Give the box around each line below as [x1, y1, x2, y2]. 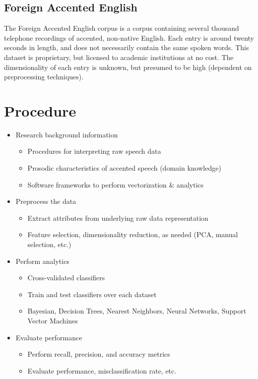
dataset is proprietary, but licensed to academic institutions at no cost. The [4, 52, 234, 62]
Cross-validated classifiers [27, 272, 105, 283]
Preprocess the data [15, 196, 76, 206]
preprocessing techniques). [4, 71, 84, 82]
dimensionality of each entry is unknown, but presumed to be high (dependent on [4, 62, 252, 72]
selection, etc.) [27, 239, 71, 250]
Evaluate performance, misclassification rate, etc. [27, 365, 177, 376]
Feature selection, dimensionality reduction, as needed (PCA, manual [27, 229, 238, 240]
